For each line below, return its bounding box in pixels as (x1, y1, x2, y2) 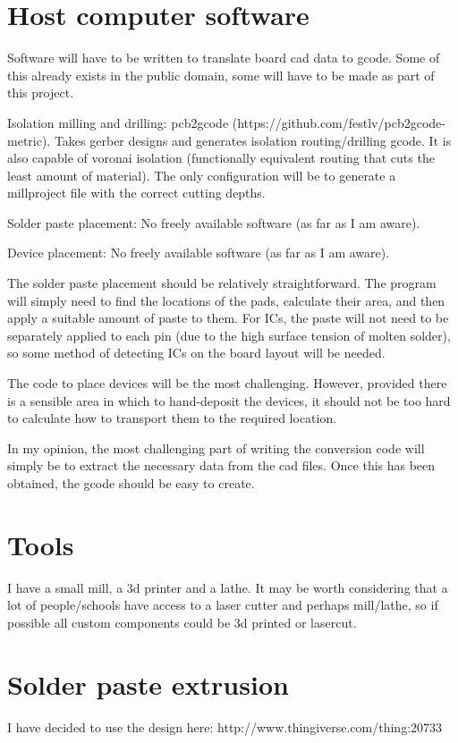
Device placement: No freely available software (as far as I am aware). (7, 243, 390, 262)
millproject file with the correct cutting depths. (7, 183, 266, 202)
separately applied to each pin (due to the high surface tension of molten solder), (7, 325, 451, 344)
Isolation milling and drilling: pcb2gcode (7, 113, 229, 131)
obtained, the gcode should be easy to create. (7, 474, 255, 492)
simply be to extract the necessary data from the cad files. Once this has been (7, 456, 436, 475)
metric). (7, 131, 51, 149)
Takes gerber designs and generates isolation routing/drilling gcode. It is (54, 131, 452, 149)
